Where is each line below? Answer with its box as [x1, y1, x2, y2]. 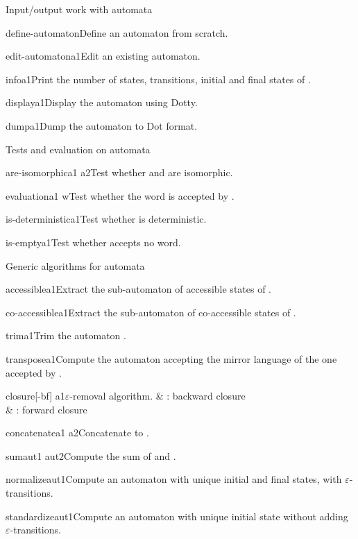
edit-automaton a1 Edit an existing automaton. [6, 49, 201, 63]
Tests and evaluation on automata [6, 142, 151, 156]
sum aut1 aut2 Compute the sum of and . [6, 448, 176, 463]
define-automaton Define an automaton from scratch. [6, 25, 228, 40]
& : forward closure [6, 402, 87, 416]
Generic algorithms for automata [6, 258, 145, 273]
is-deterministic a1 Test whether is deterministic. [6, 212, 207, 226]
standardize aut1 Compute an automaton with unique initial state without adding [6, 508, 348, 523]
